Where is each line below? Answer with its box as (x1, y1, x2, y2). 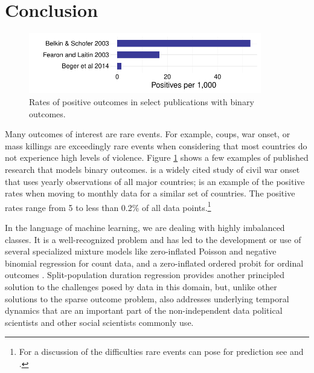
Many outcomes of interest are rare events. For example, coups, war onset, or (5, 128, 290, 140)
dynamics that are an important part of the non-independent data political (5, 304, 283, 317)
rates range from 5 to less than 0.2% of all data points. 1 (5, 199, 211, 213)
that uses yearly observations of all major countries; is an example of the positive (5, 175, 305, 187)
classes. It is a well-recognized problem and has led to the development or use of (5, 233, 301, 245)
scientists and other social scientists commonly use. (5, 316, 194, 328)
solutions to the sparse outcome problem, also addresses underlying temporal (5, 292, 289, 305)
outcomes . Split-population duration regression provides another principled (5, 268, 285, 281)
